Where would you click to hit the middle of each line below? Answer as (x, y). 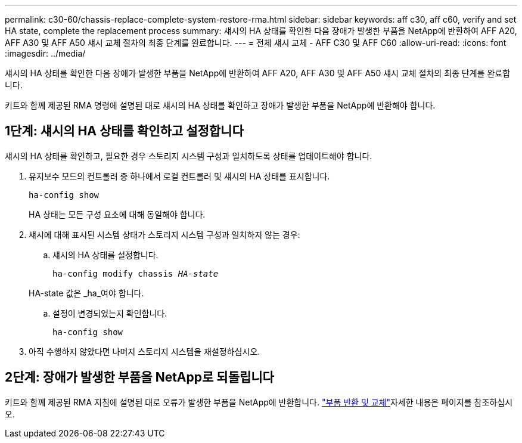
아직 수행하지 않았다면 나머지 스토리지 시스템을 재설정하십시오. (145, 351)
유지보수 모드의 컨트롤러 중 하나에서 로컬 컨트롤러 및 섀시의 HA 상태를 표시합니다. (179, 176)
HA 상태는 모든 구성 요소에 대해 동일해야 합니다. (117, 214)
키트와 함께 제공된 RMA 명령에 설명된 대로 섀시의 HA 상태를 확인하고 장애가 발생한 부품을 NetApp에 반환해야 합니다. (220, 105)
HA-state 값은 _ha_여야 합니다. (86, 293)
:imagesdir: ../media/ (45, 53)
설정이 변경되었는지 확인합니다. (110, 313)
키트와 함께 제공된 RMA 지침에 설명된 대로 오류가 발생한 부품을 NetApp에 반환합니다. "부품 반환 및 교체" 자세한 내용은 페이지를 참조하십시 (259, 402)
